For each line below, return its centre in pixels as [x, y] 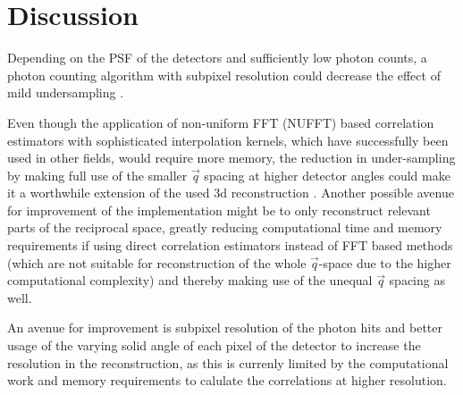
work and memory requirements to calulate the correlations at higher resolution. [227, 380]
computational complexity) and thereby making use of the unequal [190, 280]
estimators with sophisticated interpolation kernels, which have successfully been [228, 140]
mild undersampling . [66, 92]
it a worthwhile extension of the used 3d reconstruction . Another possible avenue [231, 193]
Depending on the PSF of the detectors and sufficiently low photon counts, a [217, 58]
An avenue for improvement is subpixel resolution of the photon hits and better [225, 328]
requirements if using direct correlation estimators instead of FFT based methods [230, 245]
